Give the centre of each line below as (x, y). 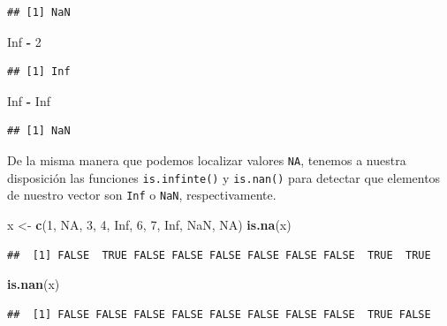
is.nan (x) (34, 284)
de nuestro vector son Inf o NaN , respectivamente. (142, 195)
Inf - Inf (29, 100)
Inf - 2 (24, 41)
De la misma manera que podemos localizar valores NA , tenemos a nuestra (207, 159)
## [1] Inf (39, 72)
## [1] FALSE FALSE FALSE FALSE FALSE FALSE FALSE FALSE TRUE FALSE (219, 314)
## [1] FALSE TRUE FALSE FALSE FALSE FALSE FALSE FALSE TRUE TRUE (219, 255)
